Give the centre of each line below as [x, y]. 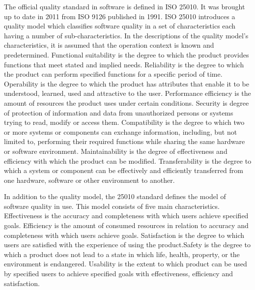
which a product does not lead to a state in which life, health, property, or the [122, 254]
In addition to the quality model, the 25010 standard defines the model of [115, 196]
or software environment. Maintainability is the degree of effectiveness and [116, 151]
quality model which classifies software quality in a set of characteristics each [120, 26]
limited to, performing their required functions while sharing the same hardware [125, 141]
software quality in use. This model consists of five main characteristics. [112, 206]
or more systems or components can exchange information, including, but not [121, 131]
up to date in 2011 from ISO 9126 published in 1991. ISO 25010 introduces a [120, 16]
